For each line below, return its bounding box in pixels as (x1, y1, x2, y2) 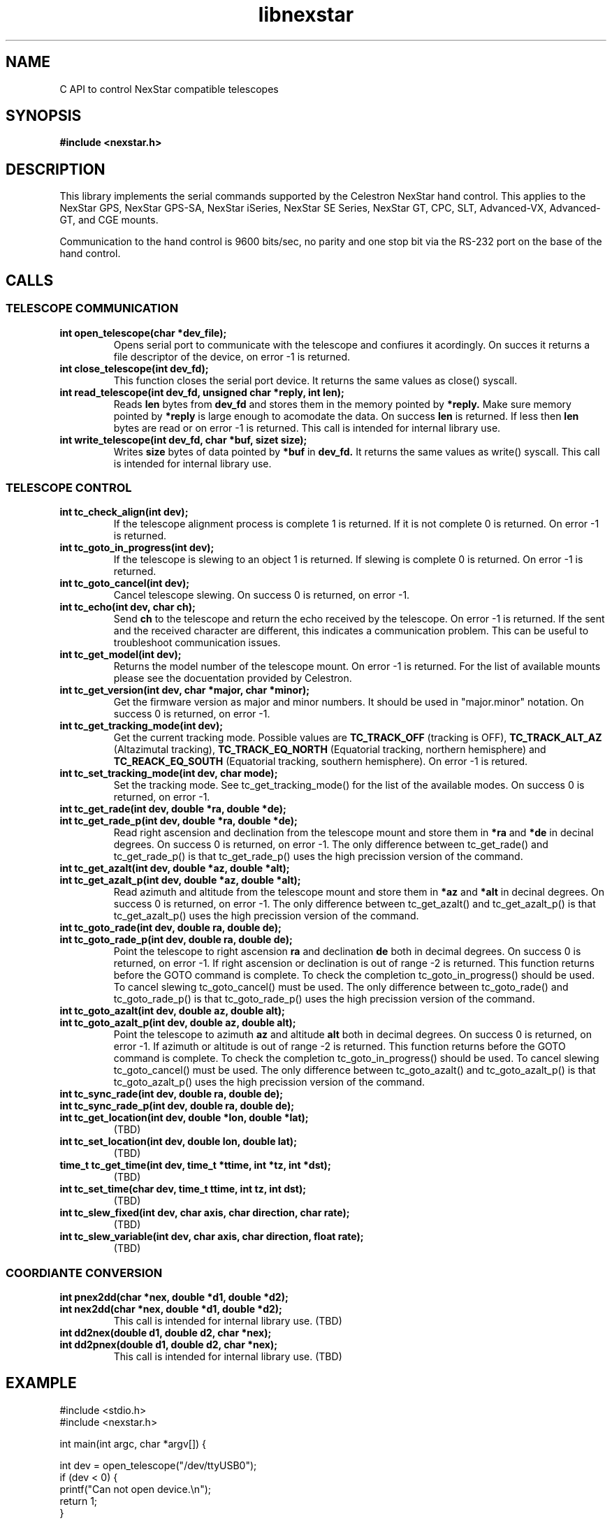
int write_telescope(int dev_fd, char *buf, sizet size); (59, 433, 307, 446)
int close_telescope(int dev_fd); (59, 362, 209, 374)
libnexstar (258, 3, 354, 27)
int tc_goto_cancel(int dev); (59, 577, 190, 590)
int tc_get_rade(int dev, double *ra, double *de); (59, 803, 286, 815)
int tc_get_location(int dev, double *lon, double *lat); (59, 1112, 309, 1124)
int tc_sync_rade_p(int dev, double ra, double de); (59, 1100, 294, 1112)
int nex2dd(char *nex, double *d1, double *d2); (59, 1303, 282, 1315)
